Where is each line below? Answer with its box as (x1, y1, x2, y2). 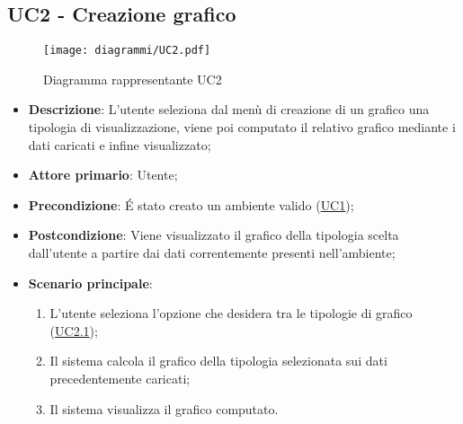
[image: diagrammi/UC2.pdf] (43, 44, 211, 57)
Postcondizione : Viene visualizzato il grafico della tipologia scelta (28, 225, 399, 244)
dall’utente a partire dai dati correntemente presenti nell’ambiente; (28, 243, 396, 262)
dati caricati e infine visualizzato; (28, 135, 211, 154)
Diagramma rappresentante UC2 (43, 69, 222, 88)
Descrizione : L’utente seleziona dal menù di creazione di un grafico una (28, 100, 430, 119)
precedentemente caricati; (49, 368, 191, 387)
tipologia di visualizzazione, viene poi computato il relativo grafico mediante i (28, 118, 456, 137)
